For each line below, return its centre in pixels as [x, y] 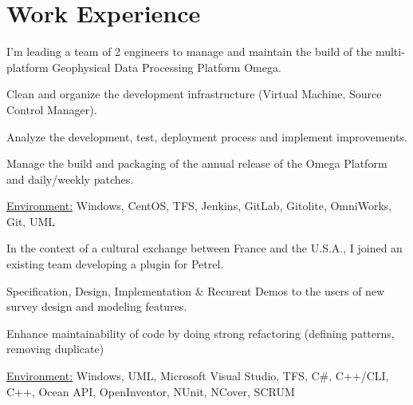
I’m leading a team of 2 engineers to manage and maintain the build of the [189, 52]
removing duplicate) [55, 349]
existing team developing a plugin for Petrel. [115, 264]
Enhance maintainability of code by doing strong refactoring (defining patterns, [201, 333]
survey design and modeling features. [97, 306]
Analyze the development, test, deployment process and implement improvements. [207, 136]
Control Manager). [52, 109]
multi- [390, 52]
